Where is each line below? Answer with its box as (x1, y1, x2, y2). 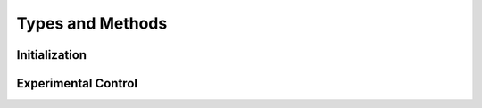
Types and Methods (16, 13, 168, 33)
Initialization (16, 47, 87, 62)
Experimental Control (16, 76, 138, 91)
